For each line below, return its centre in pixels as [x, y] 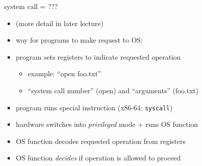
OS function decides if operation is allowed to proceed [98, 158]
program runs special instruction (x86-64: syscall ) [94, 107]
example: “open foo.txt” [64, 73]
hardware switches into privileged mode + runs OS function [107, 124]
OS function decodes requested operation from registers [101, 141]
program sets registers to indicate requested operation [98, 56]
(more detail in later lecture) [59, 23]
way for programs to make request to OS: [79, 40]
